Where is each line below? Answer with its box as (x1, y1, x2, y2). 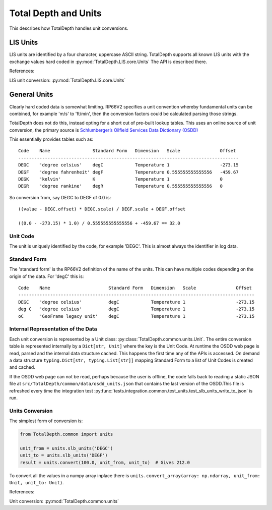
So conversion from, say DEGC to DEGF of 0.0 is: (9, 194, 111, 200)
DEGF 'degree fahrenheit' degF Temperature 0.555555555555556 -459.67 (18, 169, 239, 175)
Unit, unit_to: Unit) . (9, 479, 64, 485)
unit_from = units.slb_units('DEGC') (20, 445, 113, 451)
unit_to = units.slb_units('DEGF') (20, 452, 108, 459)
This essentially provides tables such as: (9, 136, 94, 142)
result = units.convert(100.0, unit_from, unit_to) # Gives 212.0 (20, 460, 190, 465)
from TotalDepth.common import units (20, 431, 113, 437)
